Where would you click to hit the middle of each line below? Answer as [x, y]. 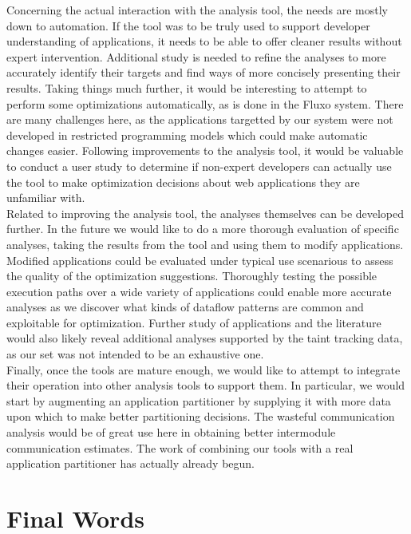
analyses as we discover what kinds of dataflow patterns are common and [185, 307]
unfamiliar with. [46, 198]
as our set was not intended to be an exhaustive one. [135, 354]
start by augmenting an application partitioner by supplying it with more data [199, 400]
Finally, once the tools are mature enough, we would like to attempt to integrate [204, 369]
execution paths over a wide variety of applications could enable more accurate [199, 291]
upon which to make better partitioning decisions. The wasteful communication [201, 416]
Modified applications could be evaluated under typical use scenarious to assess [200, 260]
